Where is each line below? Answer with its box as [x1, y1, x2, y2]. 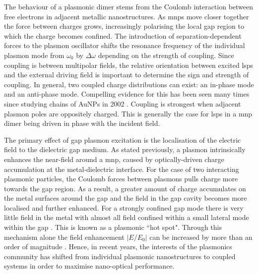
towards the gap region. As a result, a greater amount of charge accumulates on [4, 183, 246, 193]
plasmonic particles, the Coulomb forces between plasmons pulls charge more [4, 173, 238, 184]
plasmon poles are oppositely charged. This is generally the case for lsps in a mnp [4, 108, 253, 118]
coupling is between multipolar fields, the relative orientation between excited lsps [4, 59, 254, 70]
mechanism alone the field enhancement [4, 231, 125, 242]
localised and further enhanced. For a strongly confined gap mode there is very [4, 202, 244, 213]
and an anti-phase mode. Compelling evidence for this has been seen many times [4, 89, 250, 99]
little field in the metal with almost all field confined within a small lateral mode [4, 212, 249, 222]
